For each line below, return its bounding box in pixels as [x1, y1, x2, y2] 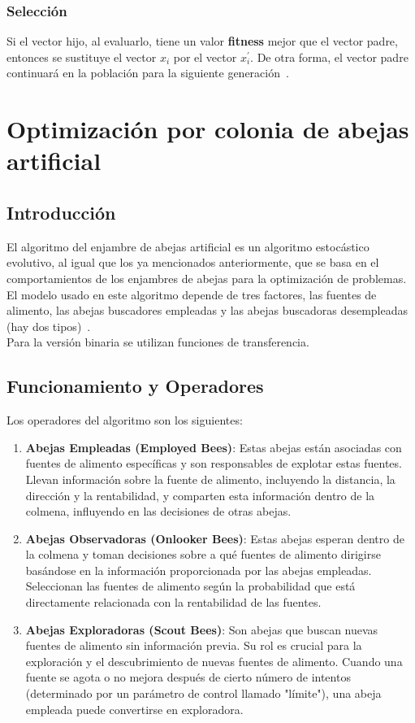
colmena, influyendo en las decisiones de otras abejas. [25, 503, 292, 520]
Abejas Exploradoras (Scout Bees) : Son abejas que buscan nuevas [25, 621, 378, 638]
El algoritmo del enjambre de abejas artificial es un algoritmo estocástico [6, 237, 370, 255]
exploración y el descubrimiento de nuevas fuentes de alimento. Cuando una [25, 652, 403, 669]
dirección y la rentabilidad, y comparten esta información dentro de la [25, 486, 375, 503]
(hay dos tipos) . [6, 317, 91, 334]
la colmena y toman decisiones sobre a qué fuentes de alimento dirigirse [25, 546, 381, 563]
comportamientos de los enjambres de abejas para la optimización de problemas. [6, 269, 407, 286]
